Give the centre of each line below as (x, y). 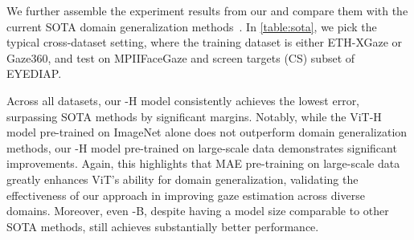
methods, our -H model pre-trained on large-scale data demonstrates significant (202, 147)
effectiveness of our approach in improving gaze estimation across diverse (186, 195)
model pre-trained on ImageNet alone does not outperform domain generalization (207, 132)
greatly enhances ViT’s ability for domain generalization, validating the (182, 179)
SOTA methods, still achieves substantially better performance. (163, 226)
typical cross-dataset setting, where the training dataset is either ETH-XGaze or (205, 42)
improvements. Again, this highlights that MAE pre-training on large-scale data (203, 163)
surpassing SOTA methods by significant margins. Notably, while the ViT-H (194, 116)
